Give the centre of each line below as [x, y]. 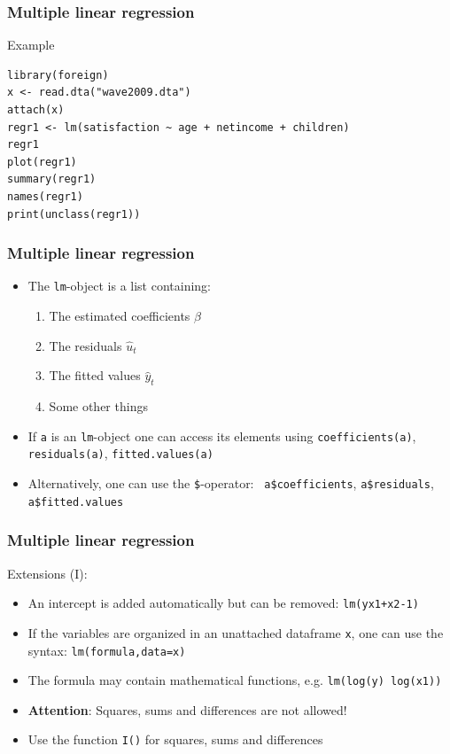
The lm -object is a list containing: [120, 286]
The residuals [85, 345]
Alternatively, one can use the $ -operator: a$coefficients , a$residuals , [231, 483]
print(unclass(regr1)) [74, 214]
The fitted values [95, 375]
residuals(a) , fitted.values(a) [120, 453]
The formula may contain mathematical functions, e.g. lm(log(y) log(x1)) [235, 680]
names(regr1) [45, 196]
